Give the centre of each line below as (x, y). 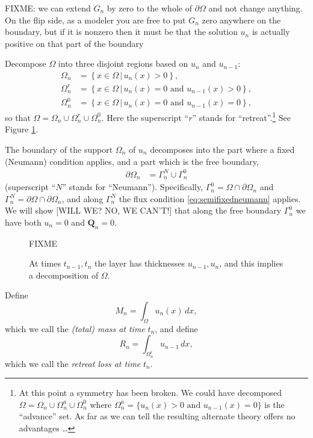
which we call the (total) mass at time (75, 328)
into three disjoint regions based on (123, 63)
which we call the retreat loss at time (73, 363)
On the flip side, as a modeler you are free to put (95, 20)
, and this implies (251, 263)
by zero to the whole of (149, 8)
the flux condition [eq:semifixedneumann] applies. (210, 198)
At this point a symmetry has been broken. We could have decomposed (150, 393)
